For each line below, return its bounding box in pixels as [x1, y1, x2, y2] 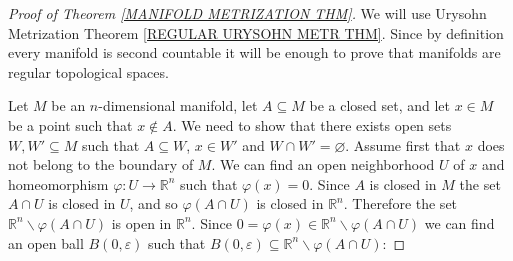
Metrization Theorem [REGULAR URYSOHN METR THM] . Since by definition [8, 22, 504, 43]
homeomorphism [8, 173, 109, 194]
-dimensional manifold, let [98, 95, 258, 116]
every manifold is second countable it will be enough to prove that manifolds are [8, 42, 501, 63]
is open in [111, 212, 172, 233]
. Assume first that [345, 134, 461, 155]
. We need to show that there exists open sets [172, 114, 452, 135]
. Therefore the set [343, 193, 458, 214]
